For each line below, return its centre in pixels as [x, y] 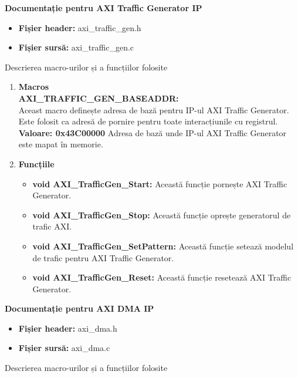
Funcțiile [36, 163]
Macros [34, 87]
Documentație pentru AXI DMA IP [79, 308]
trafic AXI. [52, 226]
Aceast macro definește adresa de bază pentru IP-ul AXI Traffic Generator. [154, 109]
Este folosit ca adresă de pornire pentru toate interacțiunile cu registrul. [148, 121]
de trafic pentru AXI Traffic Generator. [103, 257]
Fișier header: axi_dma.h [68, 328]
